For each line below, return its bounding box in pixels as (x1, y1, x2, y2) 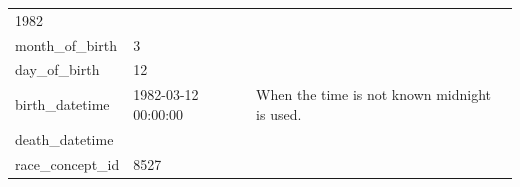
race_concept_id (15, 153, 120, 174)
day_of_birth (15, 59, 100, 80)
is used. (256, 103, 302, 124)
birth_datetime (15, 94, 110, 115)
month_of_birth (15, 34, 117, 55)
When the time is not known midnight (256, 84, 492, 105)
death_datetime (15, 128, 114, 149)
